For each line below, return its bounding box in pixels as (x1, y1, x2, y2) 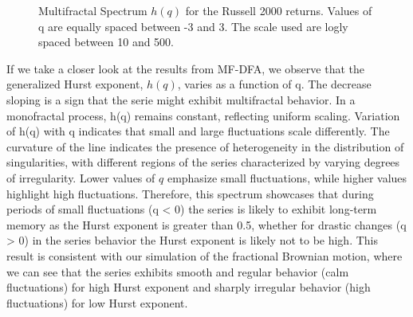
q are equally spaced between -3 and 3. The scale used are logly (38, 18, 348, 34)
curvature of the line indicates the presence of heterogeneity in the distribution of (6, 138, 404, 155)
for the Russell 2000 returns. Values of (185, 2, 372, 18)
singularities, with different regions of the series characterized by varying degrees (6, 154, 400, 170)
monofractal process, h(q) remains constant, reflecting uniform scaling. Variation (6, 107, 400, 123)
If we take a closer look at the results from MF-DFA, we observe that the (6, 60, 364, 76)
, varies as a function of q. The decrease (177, 76, 372, 92)
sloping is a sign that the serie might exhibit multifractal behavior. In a (6, 91, 356, 108)
